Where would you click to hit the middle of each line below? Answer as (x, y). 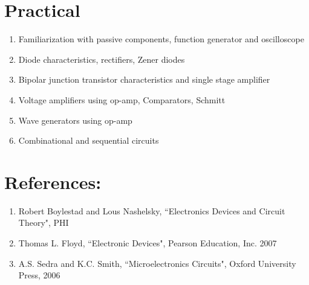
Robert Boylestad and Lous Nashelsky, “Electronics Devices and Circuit (152, 210)
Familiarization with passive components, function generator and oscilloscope (161, 39)
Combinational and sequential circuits (89, 140)
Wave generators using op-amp (75, 120)
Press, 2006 (39, 275)
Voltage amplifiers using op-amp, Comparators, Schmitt (122, 99)
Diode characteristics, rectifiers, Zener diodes (102, 59)
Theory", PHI (44, 223)
